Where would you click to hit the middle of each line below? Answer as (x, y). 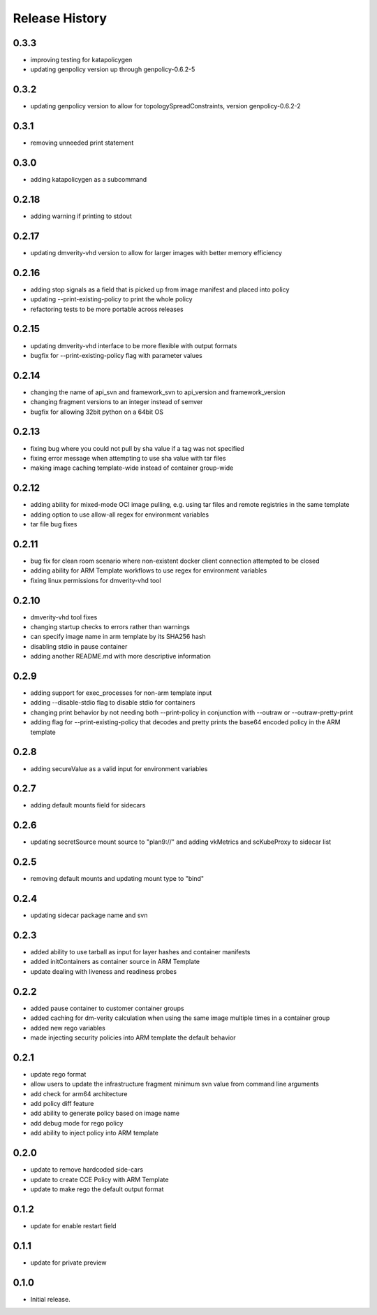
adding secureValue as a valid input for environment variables (119, 768)
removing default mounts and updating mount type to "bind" (117, 879)
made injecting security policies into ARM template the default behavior (133, 1037)
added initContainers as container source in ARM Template (115, 962)
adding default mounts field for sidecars (88, 805)
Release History (60, 18)
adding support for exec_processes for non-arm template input (121, 693)
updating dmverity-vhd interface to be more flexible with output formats (134, 345)
